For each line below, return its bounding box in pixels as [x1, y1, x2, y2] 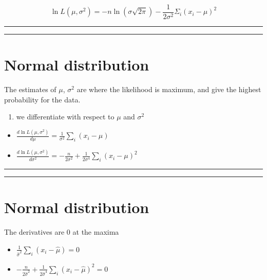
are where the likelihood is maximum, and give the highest [77, 84, 261, 95]
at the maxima [72, 226, 119, 237]
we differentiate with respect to [16, 111, 115, 122]
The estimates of [4, 84, 56, 95]
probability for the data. [4, 94, 81, 104]
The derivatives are [4, 226, 65, 237]
